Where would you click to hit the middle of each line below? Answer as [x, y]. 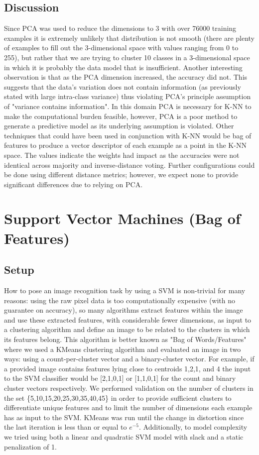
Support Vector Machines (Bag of [122, 218]
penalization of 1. [30, 446]
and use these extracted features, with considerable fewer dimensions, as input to [128, 319]
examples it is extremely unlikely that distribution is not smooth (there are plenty [129, 38]
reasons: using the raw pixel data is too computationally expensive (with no [120, 300]
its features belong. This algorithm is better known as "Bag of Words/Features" [125, 339]
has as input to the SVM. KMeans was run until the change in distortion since [124, 417]
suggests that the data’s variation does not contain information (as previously [123, 86]
